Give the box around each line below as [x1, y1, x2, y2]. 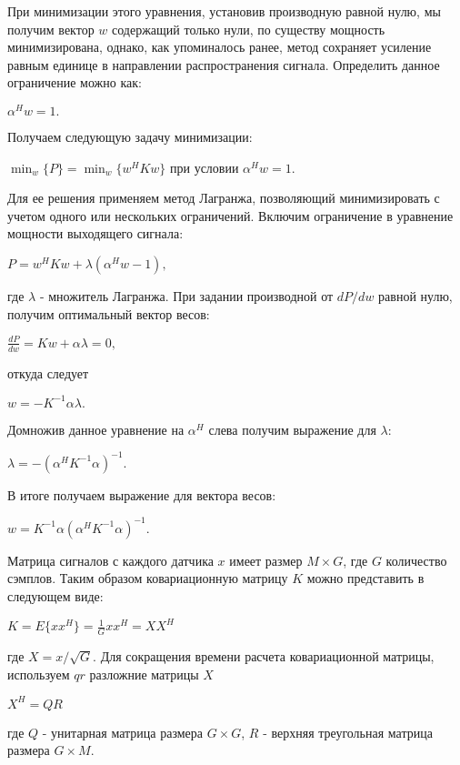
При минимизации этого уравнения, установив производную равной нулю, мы [7, 2, 441, 20]
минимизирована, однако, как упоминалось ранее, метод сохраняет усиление [7, 37, 432, 56]
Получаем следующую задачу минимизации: [7, 127, 253, 146]
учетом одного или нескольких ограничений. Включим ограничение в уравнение [7, 206, 454, 225]
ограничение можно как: [7, 73, 142, 92]
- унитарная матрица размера [42, 722, 204, 741]
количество [385, 550, 447, 569]
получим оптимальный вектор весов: [7, 304, 210, 323]
